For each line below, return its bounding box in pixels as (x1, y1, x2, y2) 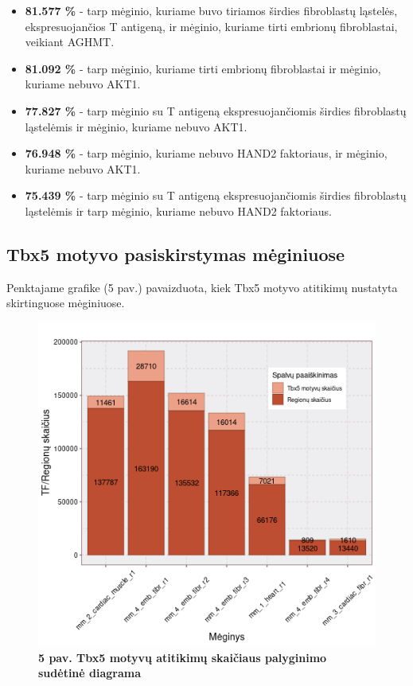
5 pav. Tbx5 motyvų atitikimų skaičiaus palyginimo (38, 649, 327, 665)
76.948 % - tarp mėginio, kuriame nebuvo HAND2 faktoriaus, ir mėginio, (25, 145, 388, 162)
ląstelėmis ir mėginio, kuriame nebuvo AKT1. (25, 118, 247, 134)
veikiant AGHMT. (25, 33, 115, 50)
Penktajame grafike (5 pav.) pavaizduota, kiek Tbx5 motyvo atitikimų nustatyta (6, 279, 398, 295)
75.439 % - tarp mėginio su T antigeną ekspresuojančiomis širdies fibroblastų (25, 187, 407, 204)
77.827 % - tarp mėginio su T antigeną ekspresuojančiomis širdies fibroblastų (25, 102, 407, 119)
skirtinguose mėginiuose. (6, 294, 125, 311)
